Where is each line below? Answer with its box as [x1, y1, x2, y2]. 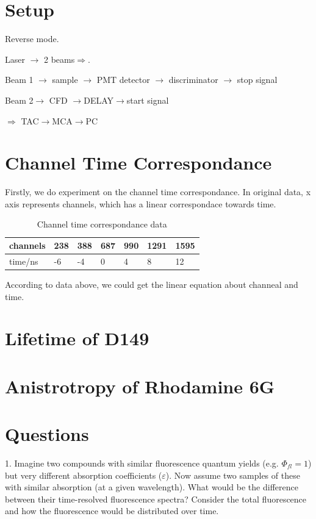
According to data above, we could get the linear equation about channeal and [5, 277, 298, 290]
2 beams [44, 52, 75, 65]
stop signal [237, 73, 278, 86]
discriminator [168, 73, 218, 86]
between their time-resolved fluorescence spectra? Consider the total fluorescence [5, 492, 307, 505]
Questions [5, 421, 89, 446]
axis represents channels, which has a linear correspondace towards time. [5, 197, 276, 210]
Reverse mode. [5, 32, 59, 45]
